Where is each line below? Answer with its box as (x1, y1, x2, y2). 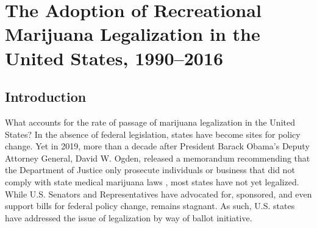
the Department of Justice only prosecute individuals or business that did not (5, 163, 295, 176)
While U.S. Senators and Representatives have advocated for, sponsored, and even (5, 187, 312, 200)
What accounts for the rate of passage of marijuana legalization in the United (5, 115, 295, 128)
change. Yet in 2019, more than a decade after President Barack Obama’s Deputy (5, 140, 310, 152)
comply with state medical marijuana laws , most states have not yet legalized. (5, 175, 299, 188)
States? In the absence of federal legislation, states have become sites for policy (5, 127, 301, 140)
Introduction (5, 87, 87, 106)
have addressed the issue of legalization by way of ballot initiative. (5, 211, 252, 224)
